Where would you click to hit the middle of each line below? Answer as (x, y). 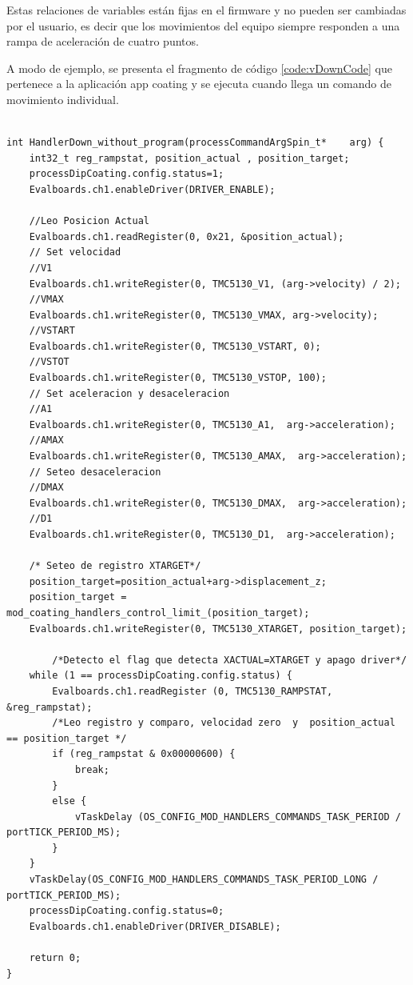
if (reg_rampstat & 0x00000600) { (144, 754)
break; (92, 769)
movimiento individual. (63, 99)
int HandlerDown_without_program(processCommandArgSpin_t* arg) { (195, 143)
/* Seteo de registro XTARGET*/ (115, 566)
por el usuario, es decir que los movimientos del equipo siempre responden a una (203, 25)
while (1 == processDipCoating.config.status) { (161, 676)
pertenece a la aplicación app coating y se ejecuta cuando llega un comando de (199, 84)
